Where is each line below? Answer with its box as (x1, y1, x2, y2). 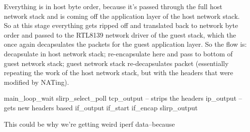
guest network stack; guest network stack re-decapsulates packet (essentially (4, 58, 229, 68)
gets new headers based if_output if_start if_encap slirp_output (4, 102, 198, 112)
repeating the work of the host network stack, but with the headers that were (4, 67, 234, 78)
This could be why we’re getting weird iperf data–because (4, 119, 175, 129)
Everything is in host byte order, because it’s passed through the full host (4, 1, 222, 11)
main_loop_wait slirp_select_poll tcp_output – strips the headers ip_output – (4, 93, 242, 103)
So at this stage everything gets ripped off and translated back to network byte (4, 20, 238, 30)
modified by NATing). (4, 77, 69, 87)
